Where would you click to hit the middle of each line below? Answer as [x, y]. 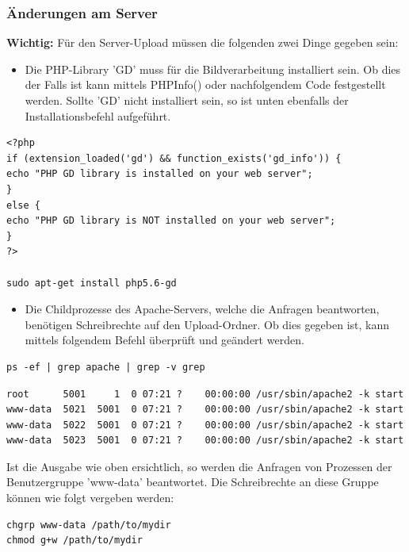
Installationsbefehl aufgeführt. [98, 115]
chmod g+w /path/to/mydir [75, 540]
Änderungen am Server [82, 12]
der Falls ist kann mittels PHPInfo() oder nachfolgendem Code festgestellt [205, 84]
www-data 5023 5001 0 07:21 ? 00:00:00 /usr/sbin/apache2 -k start [205, 441]
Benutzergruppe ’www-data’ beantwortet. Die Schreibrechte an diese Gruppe [193, 482]
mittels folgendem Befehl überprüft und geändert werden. [164, 340]
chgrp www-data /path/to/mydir [89, 525]
